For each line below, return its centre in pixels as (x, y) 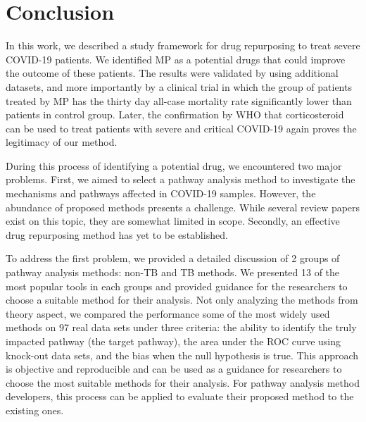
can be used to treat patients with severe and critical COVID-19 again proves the (181, 128)
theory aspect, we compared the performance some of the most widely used (168, 313)
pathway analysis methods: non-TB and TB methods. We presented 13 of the (173, 272)
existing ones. (35, 410)
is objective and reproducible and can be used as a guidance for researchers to (174, 369)
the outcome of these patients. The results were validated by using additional (172, 73)
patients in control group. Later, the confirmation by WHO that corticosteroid (175, 114)
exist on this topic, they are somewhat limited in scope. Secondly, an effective (173, 221)
